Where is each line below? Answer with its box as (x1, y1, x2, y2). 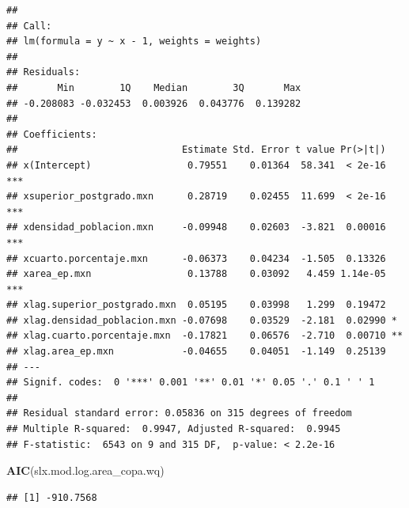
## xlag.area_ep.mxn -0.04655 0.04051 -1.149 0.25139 (6, 346, 386, 358)
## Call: (6, 20, 52, 32)
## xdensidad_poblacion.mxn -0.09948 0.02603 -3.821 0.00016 (6, 222, 386, 233)
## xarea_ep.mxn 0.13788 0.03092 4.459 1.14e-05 (6, 268, 386, 280)
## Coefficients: (6, 128, 97, 140)
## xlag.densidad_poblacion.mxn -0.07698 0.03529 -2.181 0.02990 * (6, 314, 397, 326)
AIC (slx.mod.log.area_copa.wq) (6, 462, 165, 479)
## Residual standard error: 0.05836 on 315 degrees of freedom (6, 408, 352, 419)
